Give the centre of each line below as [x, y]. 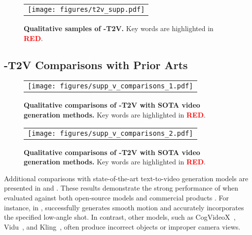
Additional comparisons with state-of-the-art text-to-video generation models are [126, 178]
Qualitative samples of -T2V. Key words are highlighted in [119, 28]
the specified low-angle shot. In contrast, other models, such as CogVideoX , [120, 217]
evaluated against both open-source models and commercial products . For [117, 197]
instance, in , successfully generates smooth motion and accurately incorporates [124, 207]
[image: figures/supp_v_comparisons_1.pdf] [110, 86]
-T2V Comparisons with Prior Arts [96, 64]
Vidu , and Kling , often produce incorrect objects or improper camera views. [122, 226]
